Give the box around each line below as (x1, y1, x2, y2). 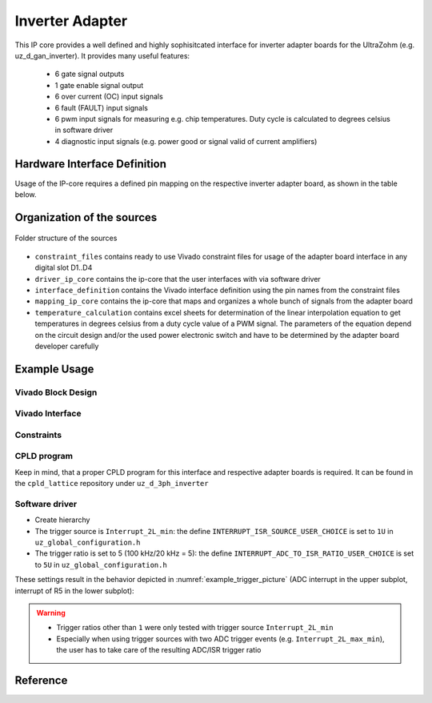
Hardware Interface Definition (14, 157, 167, 171)
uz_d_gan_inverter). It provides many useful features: (14, 50, 190, 60)
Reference (14, 673, 68, 687)
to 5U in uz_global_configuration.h (34, 560, 167, 569)
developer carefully (34, 341, 99, 351)
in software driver (54, 125, 114, 135)
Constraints (14, 429, 62, 440)
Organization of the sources (14, 211, 158, 224)
